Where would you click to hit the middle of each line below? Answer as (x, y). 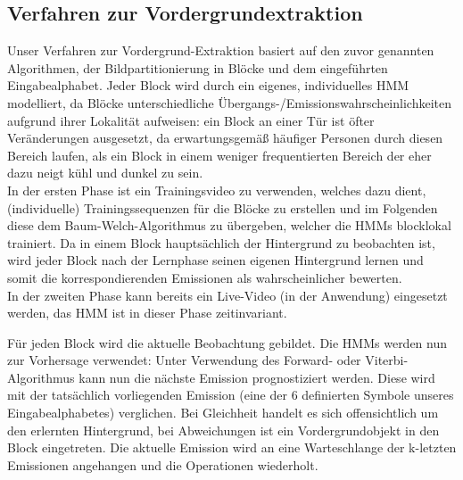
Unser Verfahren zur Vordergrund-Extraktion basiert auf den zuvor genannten (221, 50)
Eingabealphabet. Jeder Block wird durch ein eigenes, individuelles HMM (208, 85)
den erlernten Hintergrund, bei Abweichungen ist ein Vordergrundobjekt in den (223, 430)
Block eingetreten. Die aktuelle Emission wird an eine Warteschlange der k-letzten (232, 447)
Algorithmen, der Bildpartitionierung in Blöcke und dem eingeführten (198, 67)
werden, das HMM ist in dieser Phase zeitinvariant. (147, 313)
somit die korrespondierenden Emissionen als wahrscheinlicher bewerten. (205, 277)
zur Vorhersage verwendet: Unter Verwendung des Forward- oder (184, 360)
